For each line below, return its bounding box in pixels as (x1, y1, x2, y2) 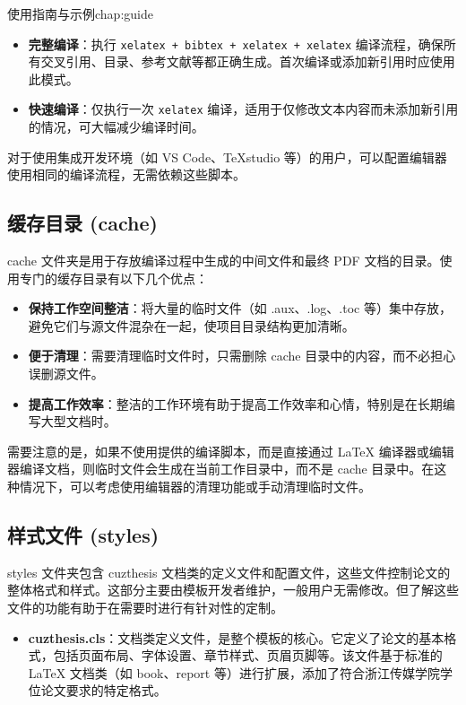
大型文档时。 (40, 412, 116, 431)
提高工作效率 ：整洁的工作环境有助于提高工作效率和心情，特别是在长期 (28, 394, 443, 413)
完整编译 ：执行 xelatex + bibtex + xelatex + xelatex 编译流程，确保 (28, 34, 444, 53)
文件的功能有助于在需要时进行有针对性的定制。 (7, 598, 283, 616)
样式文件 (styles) (7, 521, 160, 548)
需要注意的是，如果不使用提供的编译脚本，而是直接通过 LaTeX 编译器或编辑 (7, 441, 454, 460)
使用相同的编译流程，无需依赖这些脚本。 (7, 165, 246, 184)
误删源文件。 (28, 364, 104, 383)
